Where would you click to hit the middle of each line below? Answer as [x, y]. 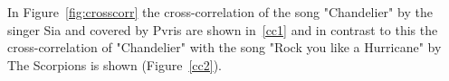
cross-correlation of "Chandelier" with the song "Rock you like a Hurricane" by [224, 47]
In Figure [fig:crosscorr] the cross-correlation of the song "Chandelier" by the [220, 12]
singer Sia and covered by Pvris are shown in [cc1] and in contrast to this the [223, 29]
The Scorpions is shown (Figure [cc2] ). [115, 64]
